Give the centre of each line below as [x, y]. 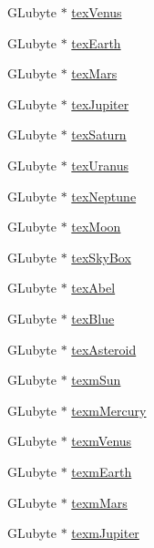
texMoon [96, 227]
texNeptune [104, 196]
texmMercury [109, 410]
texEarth [96, 42]
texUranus [100, 165]
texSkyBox [101, 257]
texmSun [96, 380]
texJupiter [100, 103]
